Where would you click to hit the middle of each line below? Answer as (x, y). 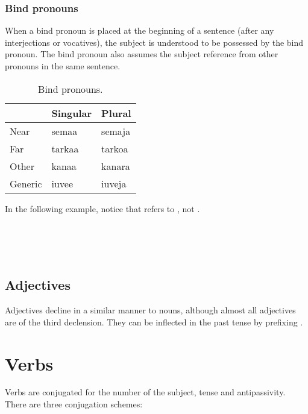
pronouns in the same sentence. (63, 66)
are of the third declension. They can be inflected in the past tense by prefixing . (154, 321)
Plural (116, 113)
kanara (116, 166)
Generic (26, 183)
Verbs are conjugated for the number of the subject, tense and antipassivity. (145, 392)
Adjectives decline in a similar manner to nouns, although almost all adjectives (150, 310)
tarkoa (115, 148)
